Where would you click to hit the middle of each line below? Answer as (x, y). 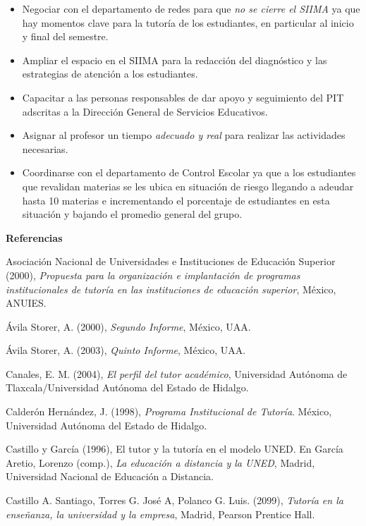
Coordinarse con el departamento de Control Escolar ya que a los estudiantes (189, 172)
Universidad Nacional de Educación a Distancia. (110, 476)
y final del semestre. (65, 36)
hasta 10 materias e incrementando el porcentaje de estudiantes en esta (176, 200)
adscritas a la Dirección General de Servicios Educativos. (145, 111)
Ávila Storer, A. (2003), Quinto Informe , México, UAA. (126, 350)
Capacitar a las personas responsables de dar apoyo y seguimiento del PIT (183, 97)
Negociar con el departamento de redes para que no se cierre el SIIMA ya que (191, 8)
